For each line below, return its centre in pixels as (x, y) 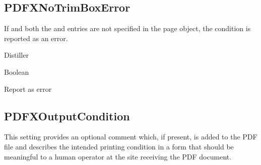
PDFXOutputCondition (67, 116)
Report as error (28, 89)
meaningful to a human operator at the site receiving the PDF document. (118, 156)
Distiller (16, 55)
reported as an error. (36, 38)
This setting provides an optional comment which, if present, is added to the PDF (131, 137)
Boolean (17, 71)
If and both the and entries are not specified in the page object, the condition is (127, 28)
